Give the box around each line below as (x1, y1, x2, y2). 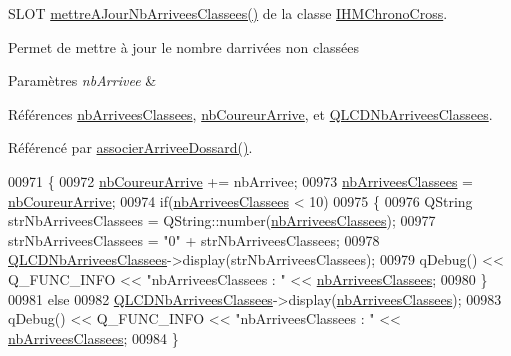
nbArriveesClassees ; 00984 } (8, 327, 179, 348)
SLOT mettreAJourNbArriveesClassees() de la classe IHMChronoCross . (8, 3, 448, 23)
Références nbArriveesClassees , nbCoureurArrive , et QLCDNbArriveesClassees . (8, 103, 493, 124)
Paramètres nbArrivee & (8, 70, 157, 91)
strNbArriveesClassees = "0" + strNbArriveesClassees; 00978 (8, 229, 380, 250)
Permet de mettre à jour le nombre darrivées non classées (8, 36, 360, 57)
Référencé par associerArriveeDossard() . (8, 137, 253, 158)
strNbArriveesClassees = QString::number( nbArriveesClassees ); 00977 (8, 210, 436, 231)
